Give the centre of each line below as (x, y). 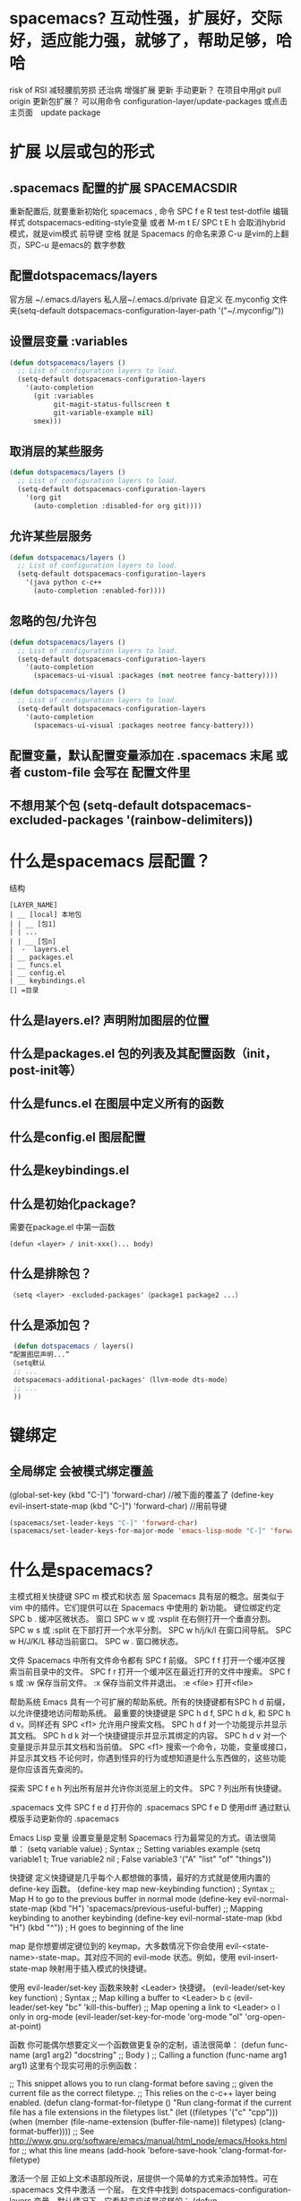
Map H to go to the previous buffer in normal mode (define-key (125, 1899)
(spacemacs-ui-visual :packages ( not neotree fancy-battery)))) (155, 676)
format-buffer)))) (40, 2131)
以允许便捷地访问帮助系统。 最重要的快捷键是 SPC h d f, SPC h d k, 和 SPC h (150, 1713)
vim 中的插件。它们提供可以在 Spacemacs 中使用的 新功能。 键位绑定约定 (145, 1607)
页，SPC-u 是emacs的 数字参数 (67, 244)
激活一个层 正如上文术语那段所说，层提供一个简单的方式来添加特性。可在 (144, 2179)
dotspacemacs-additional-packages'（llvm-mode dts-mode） (122, 1379)
